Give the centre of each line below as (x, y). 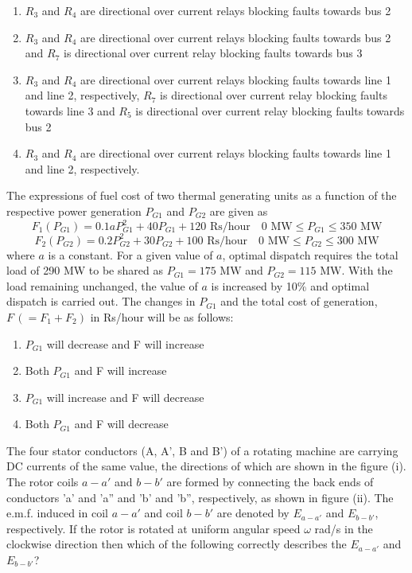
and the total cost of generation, (299, 301)
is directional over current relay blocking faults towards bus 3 (213, 53)
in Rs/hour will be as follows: (162, 316)
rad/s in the (344, 528)
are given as (239, 210)
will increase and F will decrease (125, 397)
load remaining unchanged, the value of (102, 285)
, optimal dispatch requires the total (310, 254)
